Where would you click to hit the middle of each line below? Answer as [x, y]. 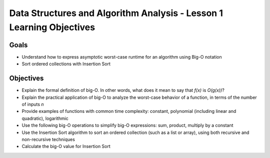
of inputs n [33, 104]
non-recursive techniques [48, 139]
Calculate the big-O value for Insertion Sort [66, 146]
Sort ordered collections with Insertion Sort [66, 64]
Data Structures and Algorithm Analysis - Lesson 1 [116, 13]
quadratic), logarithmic [45, 118]
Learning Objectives [52, 27]
